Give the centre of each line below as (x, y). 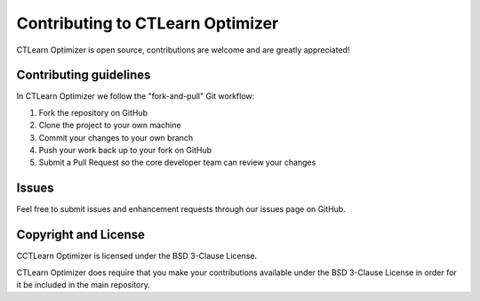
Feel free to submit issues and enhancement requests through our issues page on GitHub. (181, 209)
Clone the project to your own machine (110, 126)
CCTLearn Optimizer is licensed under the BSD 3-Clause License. (137, 256)
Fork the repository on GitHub (93, 112)
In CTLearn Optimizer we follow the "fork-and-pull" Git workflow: (136, 96)
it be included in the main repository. (83, 285)
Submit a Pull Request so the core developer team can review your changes (177, 163)
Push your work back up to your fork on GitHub (125, 150)
